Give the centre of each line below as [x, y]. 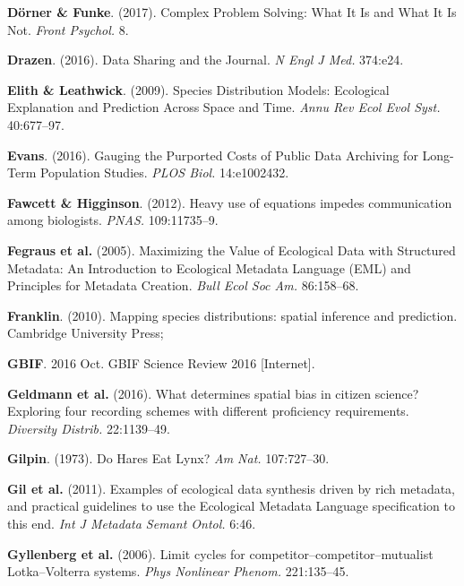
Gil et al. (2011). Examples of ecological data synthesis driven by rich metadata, [232, 488]
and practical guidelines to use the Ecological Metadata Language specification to [231, 506]
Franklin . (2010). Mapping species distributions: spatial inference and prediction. [232, 315]
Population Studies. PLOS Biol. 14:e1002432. [164, 172]
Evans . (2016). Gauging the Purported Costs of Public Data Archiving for [213, 155]
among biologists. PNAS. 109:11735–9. [113, 220]
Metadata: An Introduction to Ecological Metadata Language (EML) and [209, 267]
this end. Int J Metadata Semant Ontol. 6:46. [132, 524]
